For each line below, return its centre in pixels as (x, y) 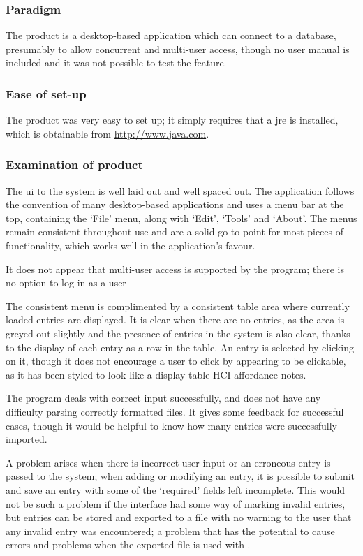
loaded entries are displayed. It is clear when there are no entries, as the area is (175, 320)
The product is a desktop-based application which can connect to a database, (171, 35)
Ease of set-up (46, 93)
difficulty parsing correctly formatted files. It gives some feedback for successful (175, 411)
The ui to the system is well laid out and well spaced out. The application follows (180, 190)
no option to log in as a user (66, 283)
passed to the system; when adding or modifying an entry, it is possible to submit (180, 476)
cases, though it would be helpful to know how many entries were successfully (171, 425)
